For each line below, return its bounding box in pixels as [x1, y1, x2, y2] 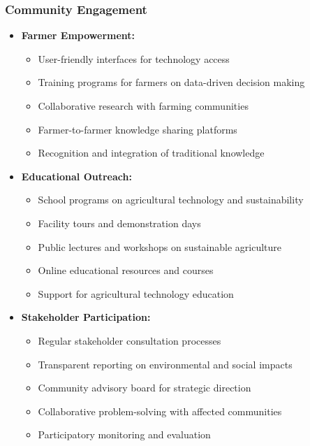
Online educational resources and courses [38, 263, 214, 278]
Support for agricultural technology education [38, 286, 234, 301]
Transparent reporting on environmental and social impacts [38, 357, 293, 371]
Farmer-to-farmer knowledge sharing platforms [38, 122, 237, 136]
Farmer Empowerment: [21, 28, 135, 43]
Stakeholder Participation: [21, 310, 151, 324]
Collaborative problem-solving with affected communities [38, 403, 282, 418]
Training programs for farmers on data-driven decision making [38, 75, 305, 89]
